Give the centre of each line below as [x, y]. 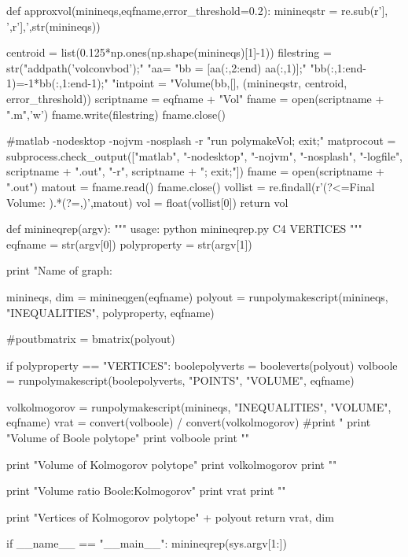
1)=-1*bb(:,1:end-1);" [57, 83]
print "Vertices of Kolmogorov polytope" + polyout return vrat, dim [170, 516]
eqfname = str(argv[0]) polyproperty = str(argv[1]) [129, 243]
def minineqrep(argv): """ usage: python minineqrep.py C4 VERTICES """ [184, 229]
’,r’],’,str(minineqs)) [53, 26]
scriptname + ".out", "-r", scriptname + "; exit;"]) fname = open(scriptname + [195, 171]
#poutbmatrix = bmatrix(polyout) [91, 339]
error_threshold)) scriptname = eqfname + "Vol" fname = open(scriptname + [195, 98]
